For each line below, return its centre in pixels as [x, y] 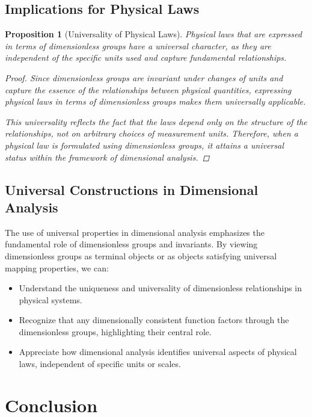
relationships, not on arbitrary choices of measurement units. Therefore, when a [151, 133]
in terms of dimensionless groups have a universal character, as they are [138, 45]
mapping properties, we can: [57, 267]
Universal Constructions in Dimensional [132, 189]
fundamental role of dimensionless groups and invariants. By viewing [131, 244]
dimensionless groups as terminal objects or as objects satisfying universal [141, 255]
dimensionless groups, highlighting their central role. [115, 331]
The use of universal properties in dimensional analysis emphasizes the [135, 232]
